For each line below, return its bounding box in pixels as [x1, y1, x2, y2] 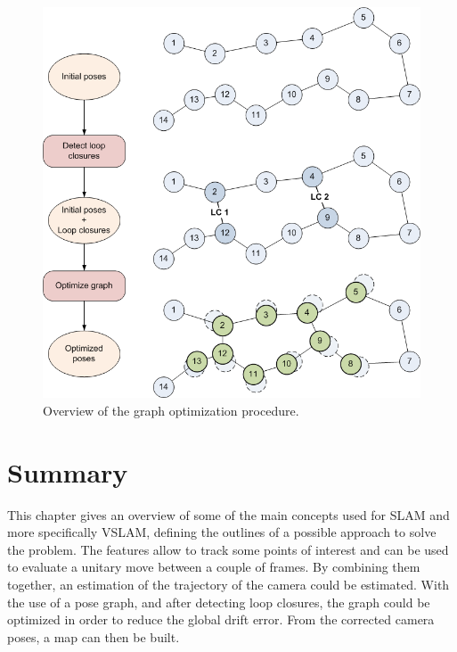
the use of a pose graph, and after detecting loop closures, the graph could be [7, 592, 430, 611]
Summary [7, 453, 128, 490]
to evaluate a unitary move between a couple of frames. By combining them [7, 557, 420, 576]
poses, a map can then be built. [7, 627, 180, 646]
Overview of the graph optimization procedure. [43, 400, 299, 419]
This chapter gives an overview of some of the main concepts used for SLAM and [7, 505, 450, 524]
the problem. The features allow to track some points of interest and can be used [7, 540, 449, 558]
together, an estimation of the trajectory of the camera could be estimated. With [7, 574, 450, 593]
